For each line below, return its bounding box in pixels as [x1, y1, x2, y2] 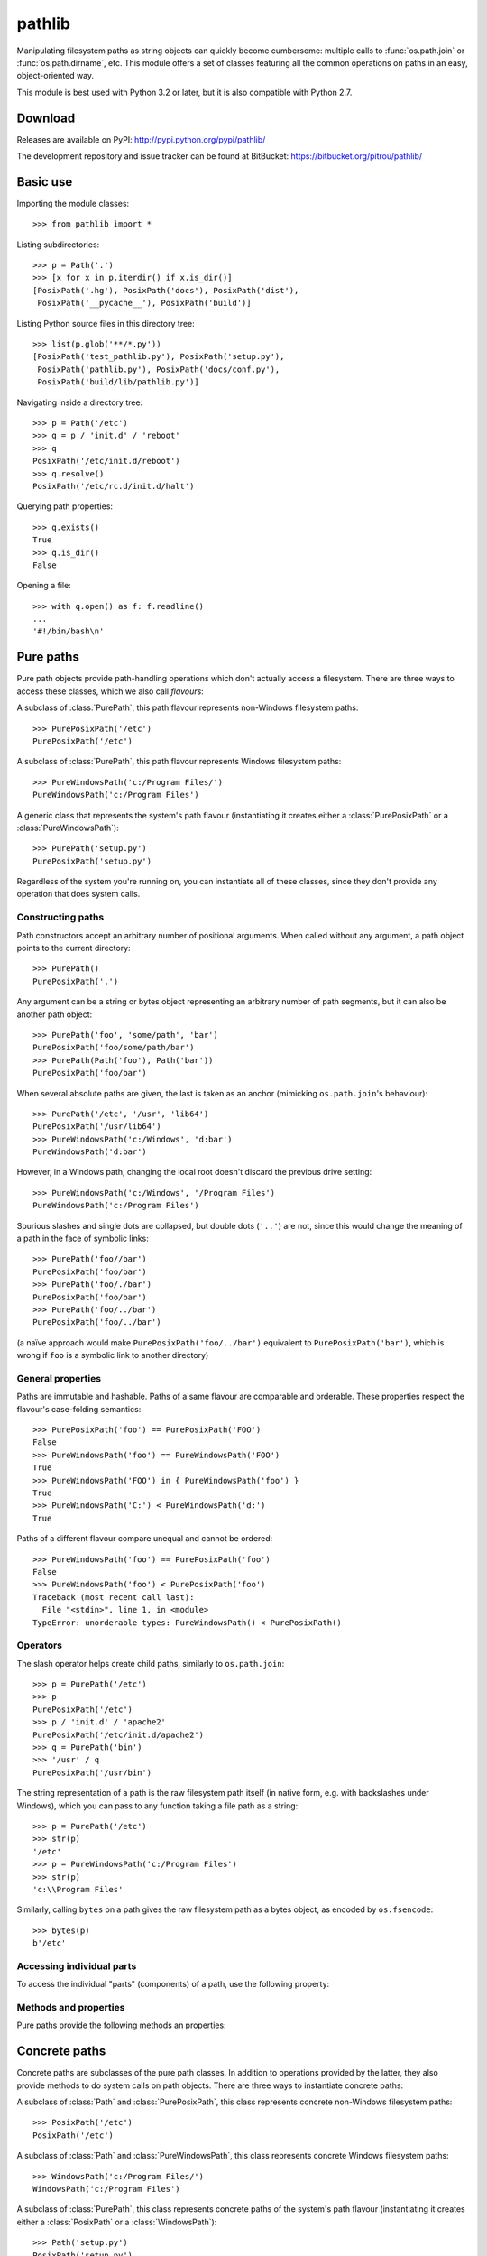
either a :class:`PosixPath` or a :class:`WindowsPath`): [16, 2216, 217, 2227]
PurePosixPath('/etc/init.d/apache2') [32, 1729, 205, 1740]
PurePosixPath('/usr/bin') [32, 1767, 152, 1778]
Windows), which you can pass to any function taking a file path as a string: [16, 1800, 299, 1811]
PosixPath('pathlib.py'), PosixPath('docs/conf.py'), [37, 364, 280, 374]
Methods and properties [16, 2002, 125, 2013]
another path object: [16, 1009, 93, 1020]
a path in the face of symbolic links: [16, 1233, 149, 1244]
